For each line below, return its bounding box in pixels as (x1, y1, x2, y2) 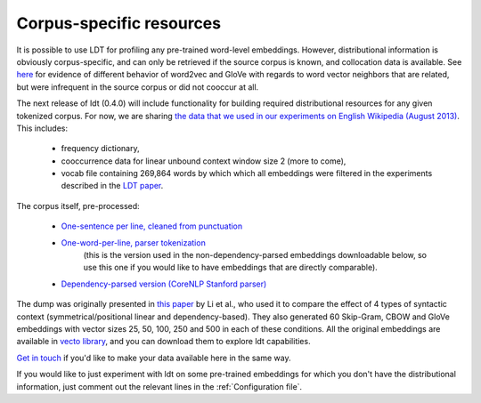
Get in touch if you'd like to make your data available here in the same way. (16, 352, 291, 363)
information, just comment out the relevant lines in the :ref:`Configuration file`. (16, 381, 303, 391)
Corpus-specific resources (16, 13, 222, 33)
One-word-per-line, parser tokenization (61, 237, 207, 248)
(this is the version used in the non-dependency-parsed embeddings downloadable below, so (83, 250, 428, 261)
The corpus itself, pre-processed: (16, 200, 140, 211)
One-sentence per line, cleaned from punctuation (61, 221, 243, 231)
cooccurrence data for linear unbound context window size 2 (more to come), (61, 156, 346, 166)
